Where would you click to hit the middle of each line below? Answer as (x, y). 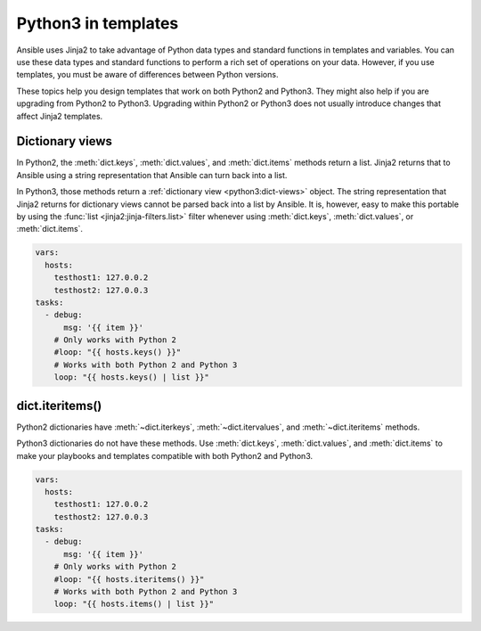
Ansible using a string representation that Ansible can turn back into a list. (152, 175)
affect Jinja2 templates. (60, 116)
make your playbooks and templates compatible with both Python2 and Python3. (165, 455)
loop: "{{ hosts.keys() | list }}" (131, 377)
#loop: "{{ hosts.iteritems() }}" (129, 579)
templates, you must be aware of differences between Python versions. (147, 75)
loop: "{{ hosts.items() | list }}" (134, 604)
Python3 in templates (98, 23)
